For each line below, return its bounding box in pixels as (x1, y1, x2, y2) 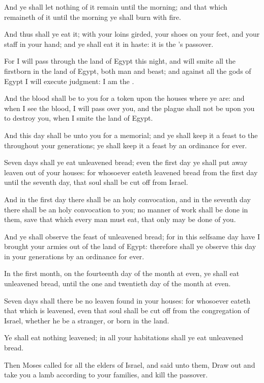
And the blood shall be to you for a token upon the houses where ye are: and (4, 93, 245, 103)
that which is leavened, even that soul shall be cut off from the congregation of (4, 305, 250, 316)
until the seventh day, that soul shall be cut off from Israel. (4, 177, 188, 187)
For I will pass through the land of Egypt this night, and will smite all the (4, 56, 236, 66)
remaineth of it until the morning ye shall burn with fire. (4, 11, 181, 22)
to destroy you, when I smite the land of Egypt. (4, 113, 153, 123)
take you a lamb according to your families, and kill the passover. (4, 369, 208, 380)
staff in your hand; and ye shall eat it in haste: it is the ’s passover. (4, 38, 214, 49)
